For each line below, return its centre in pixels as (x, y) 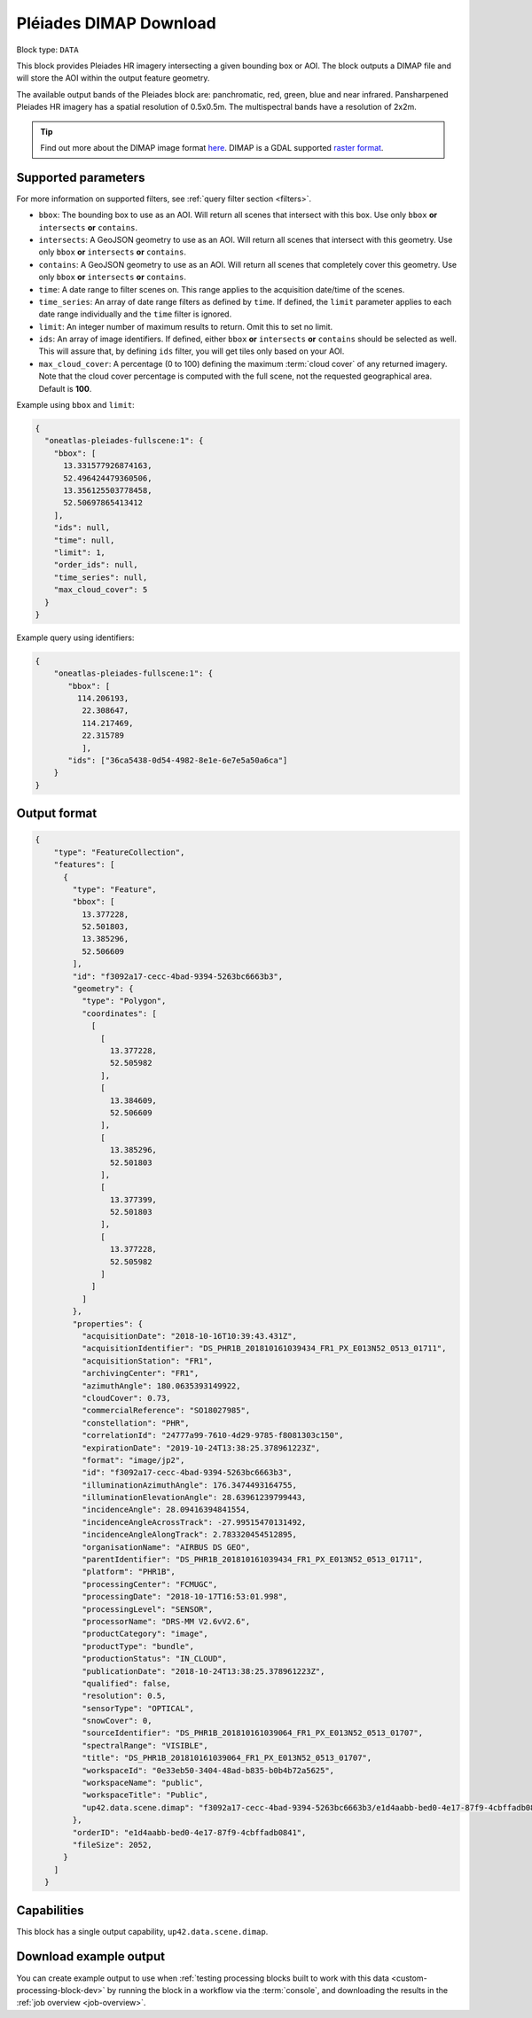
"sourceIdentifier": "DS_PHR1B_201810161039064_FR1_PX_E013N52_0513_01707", (252, 1733)
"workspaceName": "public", (142, 1783)
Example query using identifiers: (75, 637)
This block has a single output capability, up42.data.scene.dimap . (142, 1931)
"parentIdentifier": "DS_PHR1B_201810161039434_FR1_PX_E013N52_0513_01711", (252, 1560)
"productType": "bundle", (138, 1646)
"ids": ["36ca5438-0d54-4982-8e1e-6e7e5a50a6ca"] (178, 760)
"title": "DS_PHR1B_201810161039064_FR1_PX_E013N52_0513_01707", (227, 1758)
